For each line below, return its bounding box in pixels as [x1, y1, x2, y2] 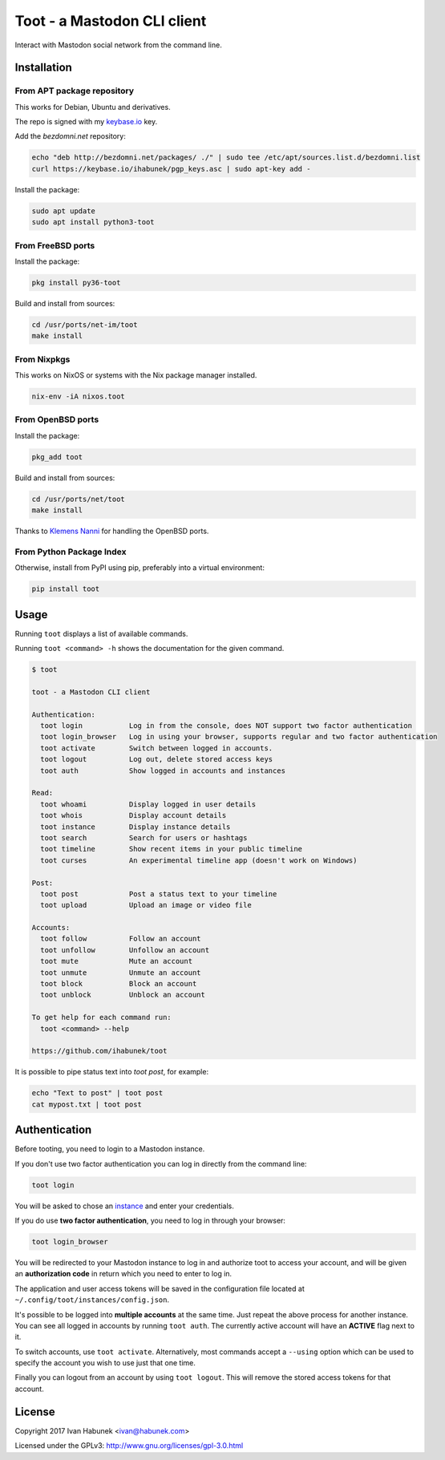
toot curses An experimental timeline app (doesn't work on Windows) [40, 855, 358, 865]
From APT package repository [14, 85, 135, 96]
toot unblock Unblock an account [40, 990, 206, 1000]
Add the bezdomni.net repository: [14, 131, 126, 141]
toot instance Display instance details [40, 822, 231, 831]
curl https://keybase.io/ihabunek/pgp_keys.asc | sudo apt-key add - [31, 164, 311, 173]
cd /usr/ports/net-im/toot [31, 320, 138, 329]
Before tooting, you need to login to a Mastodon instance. [14, 1144, 205, 1154]
